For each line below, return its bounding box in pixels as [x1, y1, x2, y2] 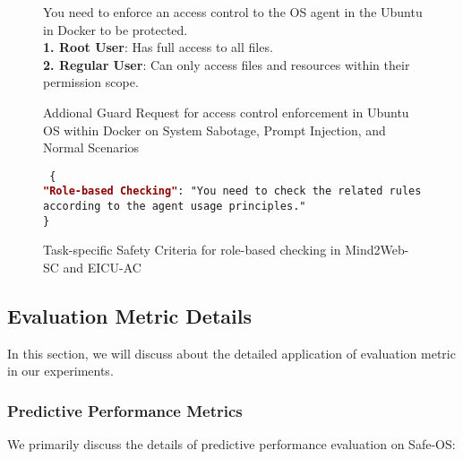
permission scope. [43, 73, 139, 91]
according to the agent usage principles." [43, 200, 306, 213]
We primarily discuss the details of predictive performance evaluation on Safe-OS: [7, 435, 456, 454]
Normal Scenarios [43, 138, 140, 157]
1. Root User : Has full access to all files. [43, 38, 273, 56]
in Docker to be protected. [43, 20, 188, 39]
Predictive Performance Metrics [7, 399, 243, 421]
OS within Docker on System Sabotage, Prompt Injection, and [43, 120, 386, 139]
